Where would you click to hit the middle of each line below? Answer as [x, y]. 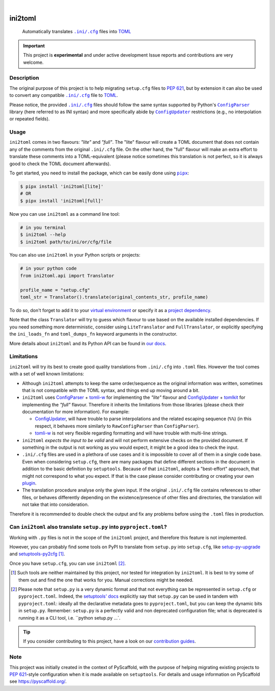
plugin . [29, 483]
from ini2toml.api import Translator [67, 276]
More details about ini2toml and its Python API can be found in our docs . [88, 343]
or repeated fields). [30, 119]
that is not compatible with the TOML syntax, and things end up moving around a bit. [111, 390]
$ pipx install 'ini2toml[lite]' [62, 186]
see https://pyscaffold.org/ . [38, 681]
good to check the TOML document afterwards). [60, 164]
